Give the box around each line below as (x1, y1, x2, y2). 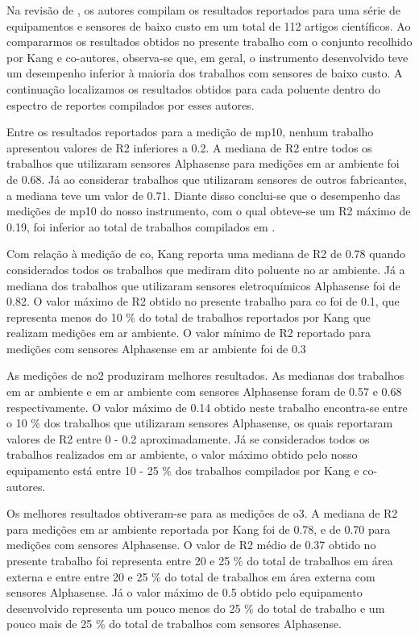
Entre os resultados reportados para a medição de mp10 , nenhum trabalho (6, 123, 374, 140)
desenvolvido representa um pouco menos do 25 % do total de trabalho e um (6, 599, 385, 616)
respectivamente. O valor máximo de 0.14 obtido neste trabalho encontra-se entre (6, 398, 408, 415)
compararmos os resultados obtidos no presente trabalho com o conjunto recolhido (6, 33, 413, 50)
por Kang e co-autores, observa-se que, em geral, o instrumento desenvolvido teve (6, 48, 409, 65)
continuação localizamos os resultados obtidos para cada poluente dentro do (6, 80, 381, 97)
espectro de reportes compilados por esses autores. (6, 96, 255, 113)
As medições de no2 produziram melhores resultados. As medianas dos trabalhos (6, 367, 404, 384)
